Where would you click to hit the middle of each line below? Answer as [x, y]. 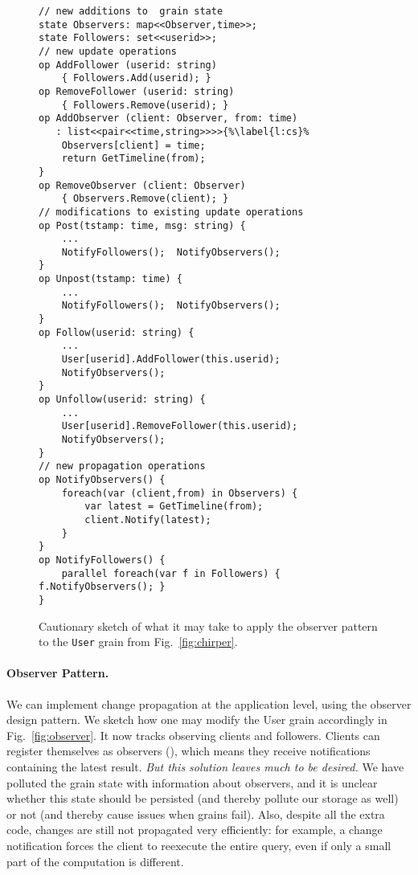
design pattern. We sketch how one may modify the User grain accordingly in [197, 720]
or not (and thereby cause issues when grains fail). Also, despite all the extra [196, 814]
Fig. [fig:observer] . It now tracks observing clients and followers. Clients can [193, 735]
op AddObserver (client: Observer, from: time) [168, 119]
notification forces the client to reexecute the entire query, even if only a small [199, 845]
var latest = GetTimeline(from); [174, 507]
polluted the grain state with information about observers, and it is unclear [192, 782]
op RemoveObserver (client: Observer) [142, 185]
